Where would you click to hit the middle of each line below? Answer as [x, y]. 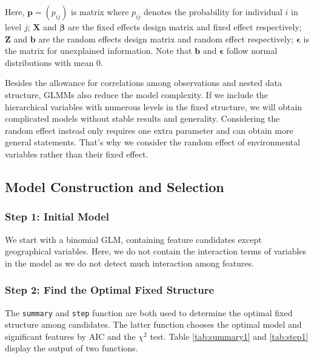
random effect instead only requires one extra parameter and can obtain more [149, 130]
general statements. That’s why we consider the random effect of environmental [152, 142]
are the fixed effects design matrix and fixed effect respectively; [185, 27]
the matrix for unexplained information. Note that [99, 51]
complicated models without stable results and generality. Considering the [142, 118]
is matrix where [100, 12]
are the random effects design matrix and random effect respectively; [166, 38]
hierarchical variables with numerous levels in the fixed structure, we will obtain [154, 106]
